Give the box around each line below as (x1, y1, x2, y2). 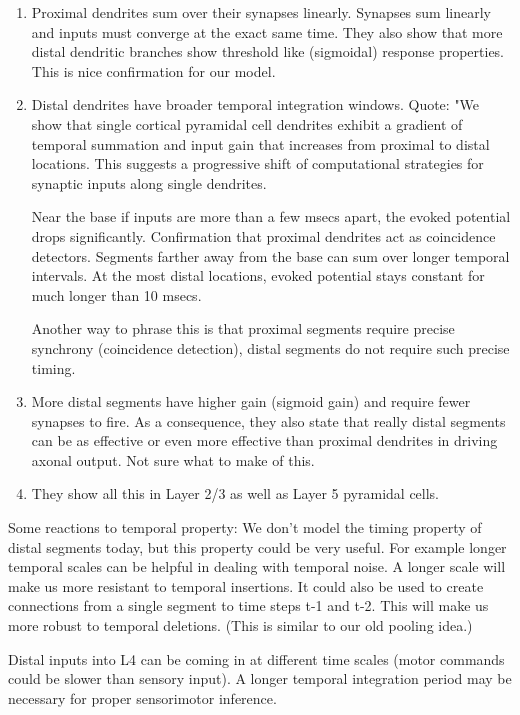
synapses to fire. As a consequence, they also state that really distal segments (31, 410, 506, 431)
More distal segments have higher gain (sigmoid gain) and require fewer (31, 391, 471, 412)
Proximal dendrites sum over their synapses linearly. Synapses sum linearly (31, 2, 491, 22)
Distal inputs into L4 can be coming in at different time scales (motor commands (8, 648, 505, 669)
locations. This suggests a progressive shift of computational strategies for (31, 153, 484, 174)
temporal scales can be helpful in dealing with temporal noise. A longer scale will (8, 556, 506, 577)
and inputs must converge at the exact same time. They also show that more (31, 21, 503, 42)
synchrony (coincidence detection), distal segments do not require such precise (31, 337, 510, 358)
